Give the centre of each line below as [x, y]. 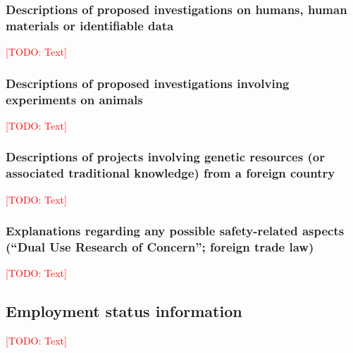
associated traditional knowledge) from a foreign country [171, 173]
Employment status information [124, 311]
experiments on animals [74, 99]
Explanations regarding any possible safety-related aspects [175, 231]
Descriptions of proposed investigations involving [148, 83]
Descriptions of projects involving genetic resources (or [165, 157]
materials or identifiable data [90, 25]
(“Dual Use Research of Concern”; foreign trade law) [160, 247]
